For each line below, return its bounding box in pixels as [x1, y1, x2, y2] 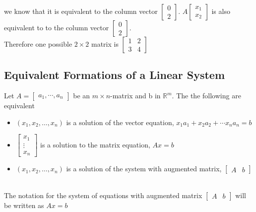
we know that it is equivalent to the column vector [4, 6, 158, 16]
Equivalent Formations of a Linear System [4, 67, 225, 82]
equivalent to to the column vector [4, 22, 109, 32]
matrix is [91, 39, 119, 49]
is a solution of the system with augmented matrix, [66, 163, 222, 174]
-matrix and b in [110, 90, 161, 101]
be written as [4, 200, 44, 210]
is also [211, 6, 230, 16]
